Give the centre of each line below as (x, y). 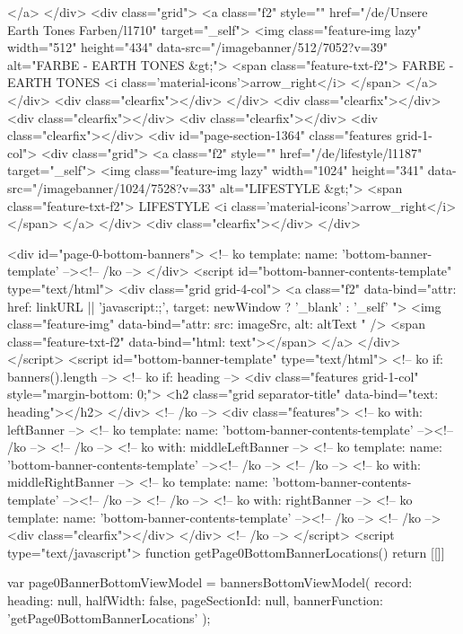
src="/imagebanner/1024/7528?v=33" (112, 187)
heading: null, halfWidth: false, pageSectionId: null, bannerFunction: (195, 600)
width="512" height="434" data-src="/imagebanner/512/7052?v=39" (197, 47)
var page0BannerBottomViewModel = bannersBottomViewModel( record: (210, 582)
